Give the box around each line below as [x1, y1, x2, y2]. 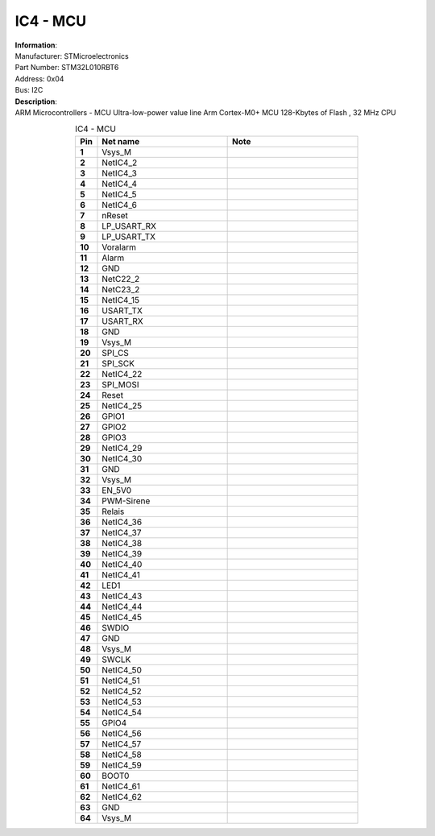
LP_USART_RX [101, 220, 157, 231]
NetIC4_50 [101, 664, 143, 676]
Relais [101, 506, 125, 517]
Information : [14, 40, 58, 50]
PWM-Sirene [101, 495, 151, 507]
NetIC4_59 [101, 759, 143, 771]
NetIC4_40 [101, 558, 143, 569]
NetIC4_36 [101, 516, 143, 528]
